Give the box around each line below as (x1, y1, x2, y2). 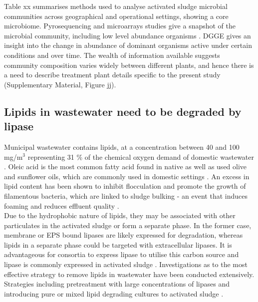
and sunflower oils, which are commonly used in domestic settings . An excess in (4, 171, 250, 181)
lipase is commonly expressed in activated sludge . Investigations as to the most (4, 259, 248, 270)
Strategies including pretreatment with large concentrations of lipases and (4, 279, 230, 289)
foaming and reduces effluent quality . (4, 200, 119, 211)
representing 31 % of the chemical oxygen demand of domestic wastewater (27, 151, 255, 162)
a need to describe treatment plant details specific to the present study (4, 69, 221, 80)
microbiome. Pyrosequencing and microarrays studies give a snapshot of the (4, 20, 236, 31)
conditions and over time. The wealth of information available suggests (4, 49, 220, 60)
